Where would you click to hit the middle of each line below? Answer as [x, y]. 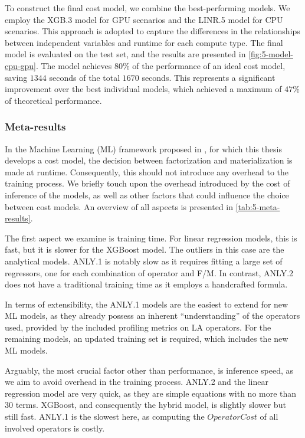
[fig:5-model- [271, 54]
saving [16, 77]
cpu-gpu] [20, 65]
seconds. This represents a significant [209, 77]
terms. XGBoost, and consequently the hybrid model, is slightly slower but [151, 405]
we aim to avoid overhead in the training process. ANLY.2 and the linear [137, 382]
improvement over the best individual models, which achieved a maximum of [143, 89]
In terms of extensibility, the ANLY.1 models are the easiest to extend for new [147, 304]
